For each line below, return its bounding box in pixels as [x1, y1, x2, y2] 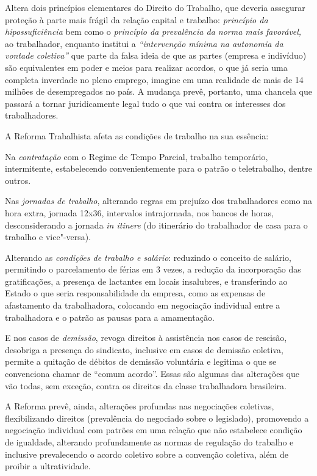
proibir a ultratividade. [5, 460, 91, 472]
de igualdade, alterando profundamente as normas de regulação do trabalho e [5, 436, 294, 448]
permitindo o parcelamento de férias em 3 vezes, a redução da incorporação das [5, 263, 301, 276]
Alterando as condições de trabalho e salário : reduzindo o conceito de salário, [5, 251, 291, 263]
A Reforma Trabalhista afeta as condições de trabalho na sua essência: [5, 129, 269, 142]
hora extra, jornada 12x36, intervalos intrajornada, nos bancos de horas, [5, 206, 274, 219]
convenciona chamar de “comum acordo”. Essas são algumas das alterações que [5, 367, 299, 380]
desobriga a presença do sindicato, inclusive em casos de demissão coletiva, [5, 343, 283, 356]
